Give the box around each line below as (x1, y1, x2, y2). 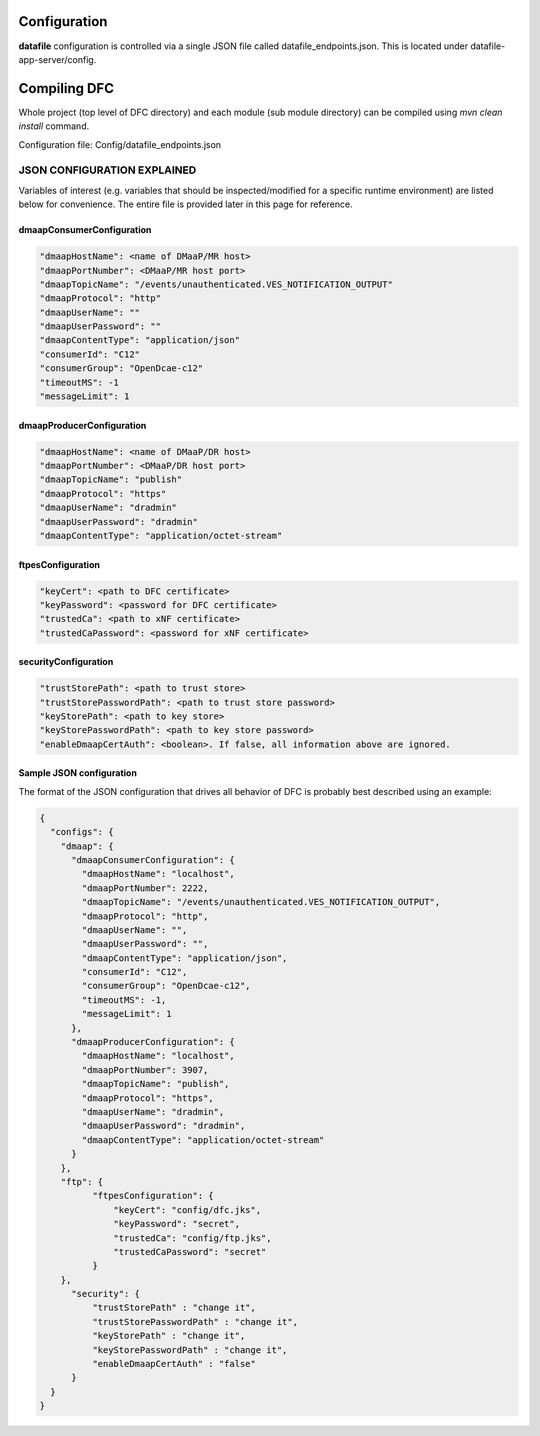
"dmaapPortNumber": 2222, (81, 882, 209, 894)
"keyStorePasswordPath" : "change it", (91, 1344, 288, 1355)
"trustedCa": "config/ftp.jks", (113, 1232, 272, 1244)
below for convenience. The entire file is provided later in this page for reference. (18, 198, 354, 210)
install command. (18, 120, 90, 132)
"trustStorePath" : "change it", (91, 1302, 257, 1314)
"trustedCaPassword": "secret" (113, 1246, 267, 1257)
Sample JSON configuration (18, 767, 137, 779)
